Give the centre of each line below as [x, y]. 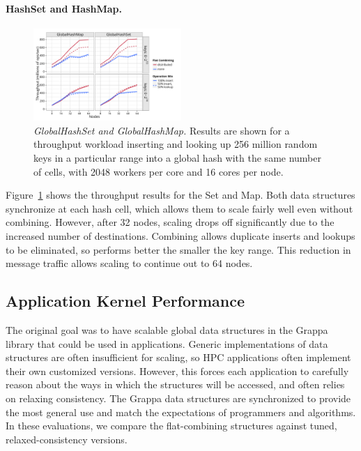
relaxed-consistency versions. [67, 439]
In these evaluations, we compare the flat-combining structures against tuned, [171, 426]
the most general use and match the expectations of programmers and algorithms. [181, 412]
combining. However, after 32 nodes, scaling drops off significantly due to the [170, 222]
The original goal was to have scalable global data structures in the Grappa [167, 330]
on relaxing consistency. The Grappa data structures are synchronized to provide [178, 398]
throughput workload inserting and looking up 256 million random [176, 144]
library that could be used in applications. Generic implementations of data [167, 343]
